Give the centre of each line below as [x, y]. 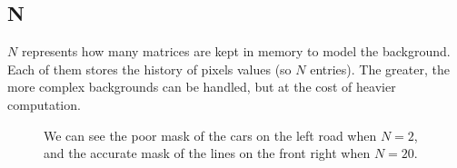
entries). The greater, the [380, 69]
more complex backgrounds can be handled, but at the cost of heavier [202, 87]
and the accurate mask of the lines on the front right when [207, 153]
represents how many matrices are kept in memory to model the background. [236, 51]
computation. [44, 104]
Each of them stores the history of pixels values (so [149, 69]
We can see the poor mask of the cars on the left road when [210, 135]
